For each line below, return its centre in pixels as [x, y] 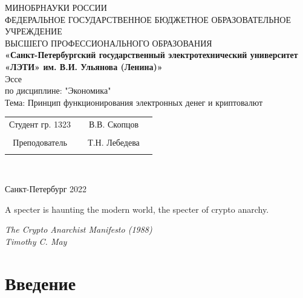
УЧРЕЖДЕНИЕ [34, 31]
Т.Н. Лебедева [114, 142]
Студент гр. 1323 [40, 124]
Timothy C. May [36, 241]
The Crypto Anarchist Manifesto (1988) [79, 229]
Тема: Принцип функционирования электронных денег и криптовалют [134, 102]
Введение [41, 283]
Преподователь [40, 142]
